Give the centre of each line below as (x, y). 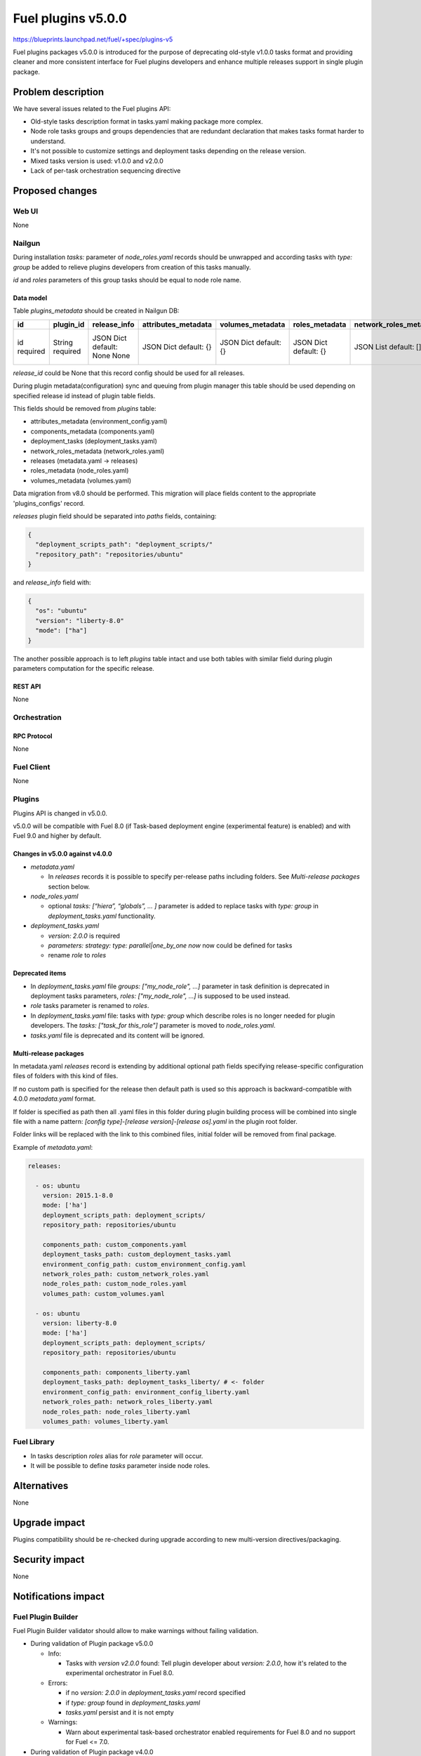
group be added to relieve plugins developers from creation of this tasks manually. (132, 267)
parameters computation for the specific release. (83, 668)
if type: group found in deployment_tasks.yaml (133, 1703)
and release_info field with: (52, 582)
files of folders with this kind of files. (66, 1076)
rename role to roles (77, 955)
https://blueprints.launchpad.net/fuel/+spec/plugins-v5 (93, 39)
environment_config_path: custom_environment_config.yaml (144, 1264)
